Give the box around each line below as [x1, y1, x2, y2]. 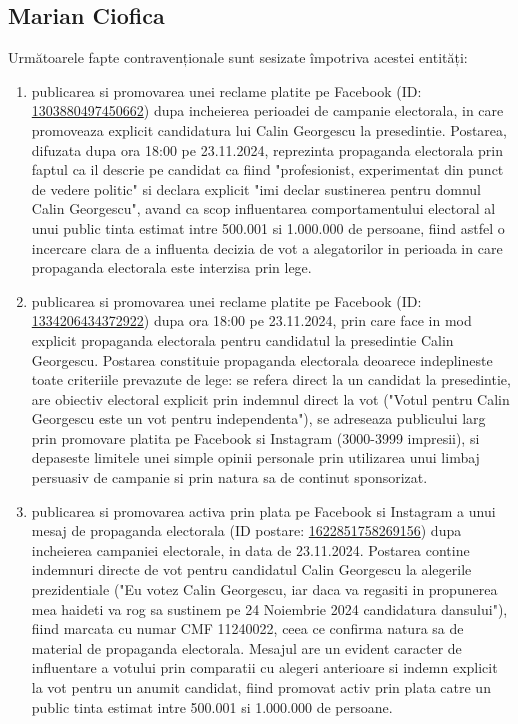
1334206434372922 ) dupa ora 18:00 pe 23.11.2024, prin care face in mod [31, 310, 472, 331]
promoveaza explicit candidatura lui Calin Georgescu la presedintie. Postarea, [31, 119, 507, 140]
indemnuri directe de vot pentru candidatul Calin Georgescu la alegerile [31, 559, 472, 580]
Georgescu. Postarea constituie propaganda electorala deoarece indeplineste [31, 349, 493, 370]
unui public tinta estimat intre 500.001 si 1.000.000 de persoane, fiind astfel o [31, 217, 505, 238]
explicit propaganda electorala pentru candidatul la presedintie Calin [31, 329, 454, 350]
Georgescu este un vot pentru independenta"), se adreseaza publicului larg [31, 408, 486, 429]
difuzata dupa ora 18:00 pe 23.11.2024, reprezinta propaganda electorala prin [31, 139, 504, 160]
